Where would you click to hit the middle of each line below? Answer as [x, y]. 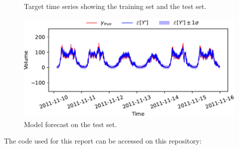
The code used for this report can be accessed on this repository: [103, 141]
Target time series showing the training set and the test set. [115, 6]
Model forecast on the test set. [70, 124]
